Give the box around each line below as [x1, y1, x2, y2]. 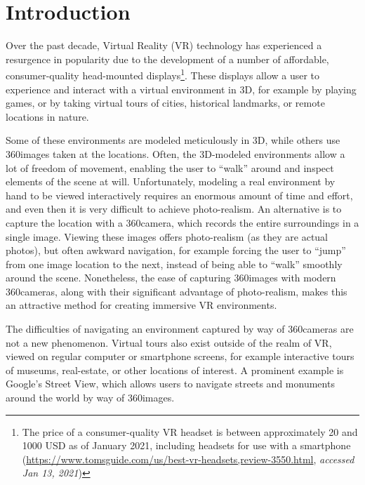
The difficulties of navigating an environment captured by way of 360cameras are [6, 321, 354, 336]
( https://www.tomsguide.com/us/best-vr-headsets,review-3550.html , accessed [22, 451, 354, 466]
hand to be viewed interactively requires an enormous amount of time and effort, [6, 187, 353, 202]
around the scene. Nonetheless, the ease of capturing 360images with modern [6, 270, 336, 285]
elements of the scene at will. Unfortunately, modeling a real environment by [6, 174, 336, 189]
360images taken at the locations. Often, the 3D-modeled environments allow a [6, 146, 345, 161]
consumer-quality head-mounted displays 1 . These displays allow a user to [6, 66, 320, 82]
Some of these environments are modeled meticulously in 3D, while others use [6, 133, 340, 147]
